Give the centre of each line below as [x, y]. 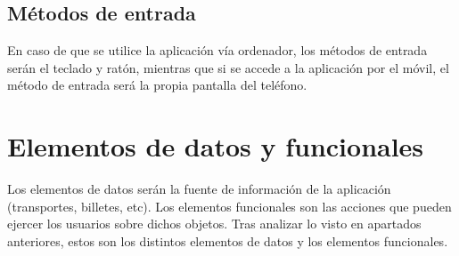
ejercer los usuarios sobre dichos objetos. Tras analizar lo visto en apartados [214, 224]
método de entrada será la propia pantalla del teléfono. [157, 85]
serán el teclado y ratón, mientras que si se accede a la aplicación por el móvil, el [228, 67]
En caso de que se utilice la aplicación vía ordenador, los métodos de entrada [217, 50]
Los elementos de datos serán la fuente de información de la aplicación [199, 189]
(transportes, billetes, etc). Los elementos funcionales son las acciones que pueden [229, 206]
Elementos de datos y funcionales [216, 146]
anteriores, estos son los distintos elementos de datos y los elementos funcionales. [228, 240]
